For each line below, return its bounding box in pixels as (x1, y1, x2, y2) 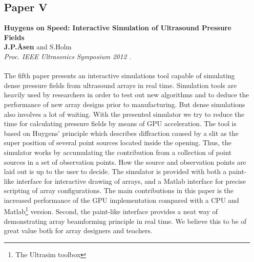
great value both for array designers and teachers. (4, 225, 152, 236)
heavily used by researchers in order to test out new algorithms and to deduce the (4, 89, 249, 100)
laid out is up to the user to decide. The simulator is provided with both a (4, 166, 227, 176)
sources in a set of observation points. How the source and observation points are (4, 156, 246, 167)
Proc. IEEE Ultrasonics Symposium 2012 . (4, 51, 131, 61)
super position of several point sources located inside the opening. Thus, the (4, 137, 232, 148)
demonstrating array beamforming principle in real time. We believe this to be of (4, 216, 247, 226)
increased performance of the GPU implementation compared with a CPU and (4, 195, 239, 205)
